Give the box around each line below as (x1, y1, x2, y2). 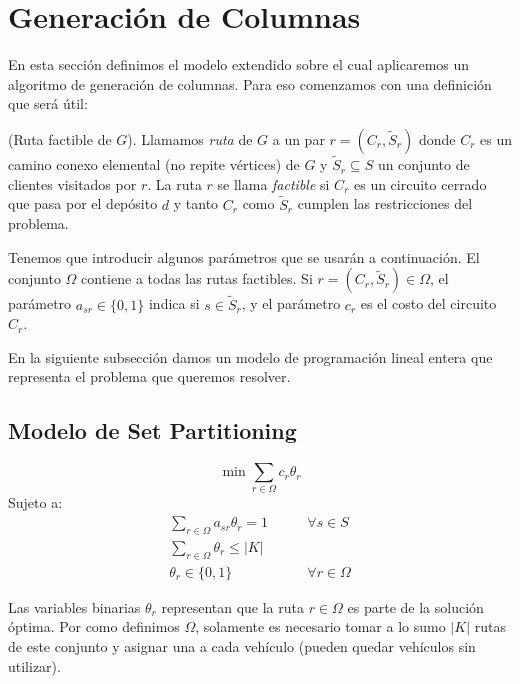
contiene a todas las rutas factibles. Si (81, 268, 313, 289)
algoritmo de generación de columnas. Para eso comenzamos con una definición (8, 73, 492, 94)
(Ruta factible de (8, 128, 112, 149)
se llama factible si (217, 173, 330, 194)
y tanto (173, 193, 219, 214)
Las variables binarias (8, 596, 141, 617)
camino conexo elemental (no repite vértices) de (8, 154, 300, 175)
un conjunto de (377, 154, 470, 175)
